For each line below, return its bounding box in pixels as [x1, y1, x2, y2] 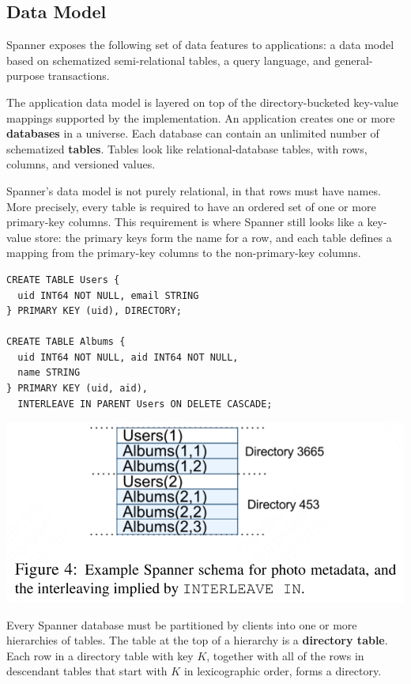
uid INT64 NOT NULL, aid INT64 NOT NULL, [17, 351, 239, 363]
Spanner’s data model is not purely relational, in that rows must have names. [6, 182, 381, 198]
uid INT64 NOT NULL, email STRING [17, 289, 199, 301]
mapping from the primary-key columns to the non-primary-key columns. [6, 244, 361, 261]
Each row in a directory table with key [6, 647, 194, 663]
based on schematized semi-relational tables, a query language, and [6, 51, 331, 68]
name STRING [17, 367, 81, 379]
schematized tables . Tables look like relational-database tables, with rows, [6, 140, 368, 157]
